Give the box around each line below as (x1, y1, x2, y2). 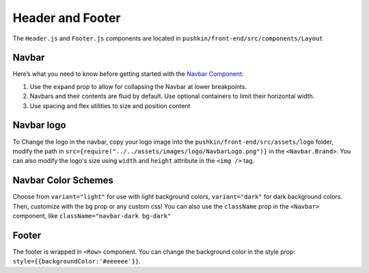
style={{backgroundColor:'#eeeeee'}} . (12, 257, 141, 265)
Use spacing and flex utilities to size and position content (29, 101, 191, 109)
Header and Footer (12, 10, 121, 25)
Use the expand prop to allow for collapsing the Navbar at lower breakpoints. (29, 82, 247, 90)
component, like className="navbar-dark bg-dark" (12, 212, 172, 220)
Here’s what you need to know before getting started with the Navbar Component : (12, 70, 244, 78)
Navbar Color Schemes (12, 174, 114, 186)
